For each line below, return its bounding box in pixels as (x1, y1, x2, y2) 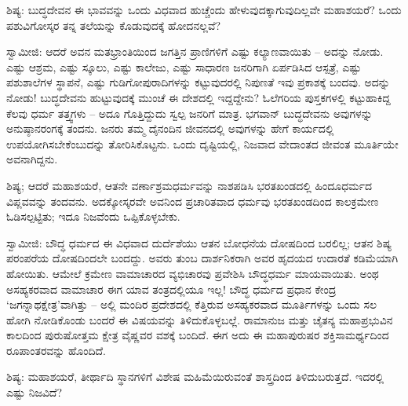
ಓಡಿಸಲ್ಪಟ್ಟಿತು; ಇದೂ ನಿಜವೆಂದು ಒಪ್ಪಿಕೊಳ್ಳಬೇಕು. (6, 208, 180, 225)
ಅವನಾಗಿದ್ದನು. (6, 151, 58, 167)
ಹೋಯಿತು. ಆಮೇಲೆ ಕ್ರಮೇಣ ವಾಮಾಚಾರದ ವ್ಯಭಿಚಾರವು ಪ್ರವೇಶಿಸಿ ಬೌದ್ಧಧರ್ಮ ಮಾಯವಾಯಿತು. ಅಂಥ (6, 265, 379, 281)
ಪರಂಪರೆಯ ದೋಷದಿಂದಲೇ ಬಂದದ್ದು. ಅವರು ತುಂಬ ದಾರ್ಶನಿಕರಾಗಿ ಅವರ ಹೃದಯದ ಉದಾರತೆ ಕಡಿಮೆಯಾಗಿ (6, 250, 399, 266)
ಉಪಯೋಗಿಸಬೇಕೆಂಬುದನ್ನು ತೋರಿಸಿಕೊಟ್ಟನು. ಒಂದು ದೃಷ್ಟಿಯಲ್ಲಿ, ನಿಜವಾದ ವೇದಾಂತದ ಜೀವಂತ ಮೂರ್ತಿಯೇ (6, 135, 399, 152)
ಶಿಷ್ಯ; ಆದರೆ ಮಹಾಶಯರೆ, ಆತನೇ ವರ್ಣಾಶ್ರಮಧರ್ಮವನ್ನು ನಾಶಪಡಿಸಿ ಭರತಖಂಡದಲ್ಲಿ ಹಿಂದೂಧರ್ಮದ (6, 177, 372, 193)
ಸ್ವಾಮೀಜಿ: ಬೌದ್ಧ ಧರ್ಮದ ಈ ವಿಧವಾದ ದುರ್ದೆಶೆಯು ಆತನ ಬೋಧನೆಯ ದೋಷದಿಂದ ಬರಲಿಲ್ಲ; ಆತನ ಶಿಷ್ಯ (6, 234, 392, 251)
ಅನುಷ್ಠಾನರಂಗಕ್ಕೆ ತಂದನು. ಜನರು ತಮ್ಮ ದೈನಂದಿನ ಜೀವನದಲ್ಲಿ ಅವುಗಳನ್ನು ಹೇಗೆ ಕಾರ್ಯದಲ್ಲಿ (6, 120, 334, 137)
